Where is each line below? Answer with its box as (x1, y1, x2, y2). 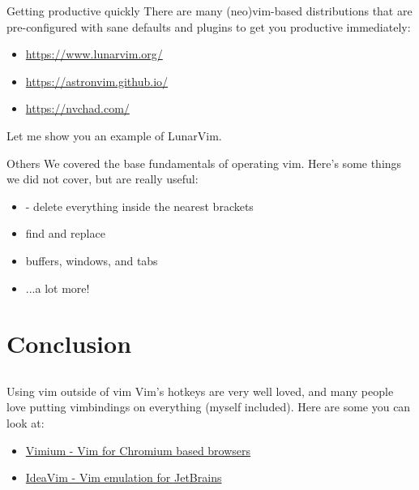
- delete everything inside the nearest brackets (25, 197, 254, 214)
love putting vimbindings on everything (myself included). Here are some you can (6, 398, 411, 415)
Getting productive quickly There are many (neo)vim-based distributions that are (6, 2, 413, 19)
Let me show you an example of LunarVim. (6, 127, 222, 144)
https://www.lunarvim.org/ (25, 45, 163, 62)
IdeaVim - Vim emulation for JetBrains (25, 469, 222, 486)
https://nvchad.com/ (25, 100, 130, 117)
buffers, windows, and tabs (25, 251, 158, 269)
